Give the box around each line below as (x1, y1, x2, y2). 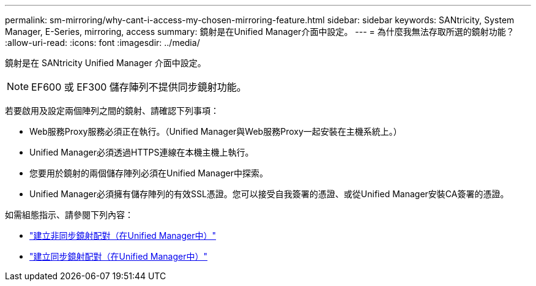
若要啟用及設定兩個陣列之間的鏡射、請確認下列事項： (5, 105, 219, 116)
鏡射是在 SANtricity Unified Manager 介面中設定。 (5, 58, 206, 68)
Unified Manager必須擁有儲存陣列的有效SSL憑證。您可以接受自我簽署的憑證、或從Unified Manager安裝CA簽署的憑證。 (29, 189, 509, 199)
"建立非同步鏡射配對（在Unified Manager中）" (29, 230, 217, 241)
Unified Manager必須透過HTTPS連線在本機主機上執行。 (29, 147, 254, 157)
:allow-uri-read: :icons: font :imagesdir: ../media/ (5, 37, 200, 48)
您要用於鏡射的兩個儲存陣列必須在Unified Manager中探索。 (29, 168, 268, 178)
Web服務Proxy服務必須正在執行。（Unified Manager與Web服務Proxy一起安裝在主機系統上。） (29, 126, 402, 137)
